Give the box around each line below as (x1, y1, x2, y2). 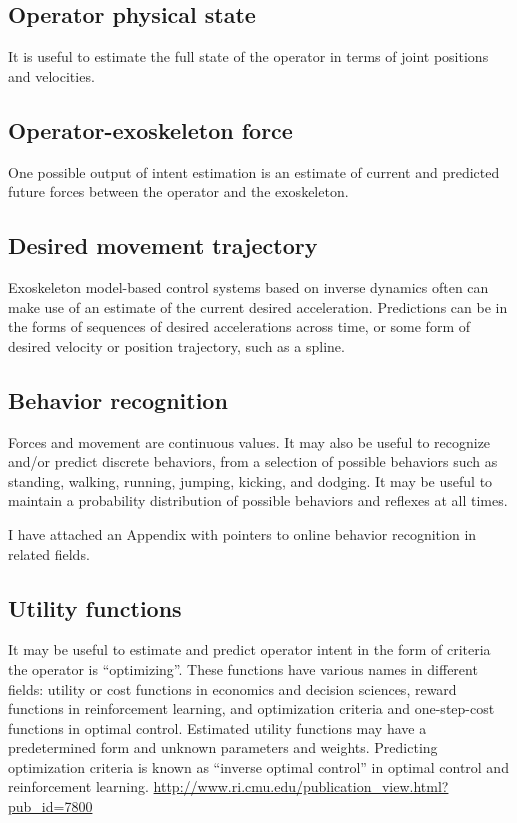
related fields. (8, 543, 90, 564)
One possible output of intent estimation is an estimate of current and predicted (8, 161, 500, 182)
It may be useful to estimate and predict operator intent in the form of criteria (8, 639, 491, 660)
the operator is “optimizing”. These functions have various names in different (8, 658, 478, 679)
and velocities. (8, 65, 95, 86)
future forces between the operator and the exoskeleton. (8, 181, 349, 202)
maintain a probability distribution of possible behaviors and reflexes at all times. (8, 490, 508, 511)
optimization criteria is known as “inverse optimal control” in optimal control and (8, 756, 509, 777)
